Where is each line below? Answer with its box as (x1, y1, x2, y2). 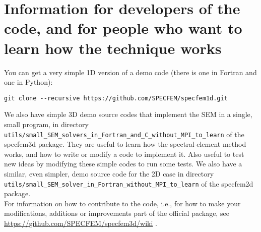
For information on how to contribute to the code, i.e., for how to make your (4, 198, 241, 208)
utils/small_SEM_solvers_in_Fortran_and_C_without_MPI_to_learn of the (4, 129, 244, 139)
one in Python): (4, 77, 53, 87)
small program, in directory (4, 119, 89, 129)
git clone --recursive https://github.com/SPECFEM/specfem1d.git (4, 94, 228, 102)
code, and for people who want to (4, 18, 242, 38)
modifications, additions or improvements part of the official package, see (4, 208, 229, 218)
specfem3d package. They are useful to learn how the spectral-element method (4, 139, 246, 149)
